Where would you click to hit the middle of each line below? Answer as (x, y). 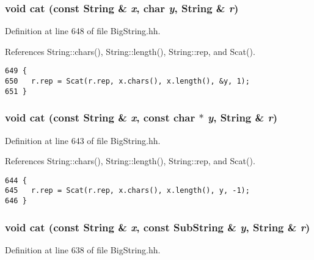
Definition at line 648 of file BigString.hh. (83, 31)
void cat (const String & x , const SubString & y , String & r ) (158, 227)
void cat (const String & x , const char (100, 117)
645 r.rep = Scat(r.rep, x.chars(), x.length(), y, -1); (127, 191)
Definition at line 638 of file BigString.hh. (83, 249)
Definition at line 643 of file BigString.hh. (83, 140)
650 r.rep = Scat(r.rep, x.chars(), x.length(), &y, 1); (127, 81)
